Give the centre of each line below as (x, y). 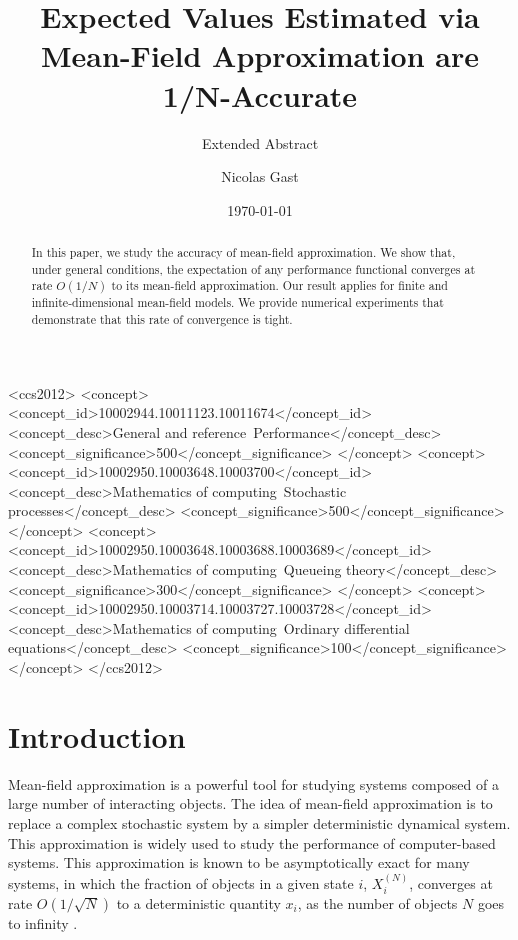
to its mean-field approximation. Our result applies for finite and (279, 285)
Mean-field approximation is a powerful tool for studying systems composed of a (253, 783)
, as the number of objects (377, 902)
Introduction (97, 735)
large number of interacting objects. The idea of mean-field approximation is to (250, 803)
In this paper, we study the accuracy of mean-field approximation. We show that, (243, 252)
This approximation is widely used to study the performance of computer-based (252, 842)
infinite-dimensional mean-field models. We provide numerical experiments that (237, 302)
